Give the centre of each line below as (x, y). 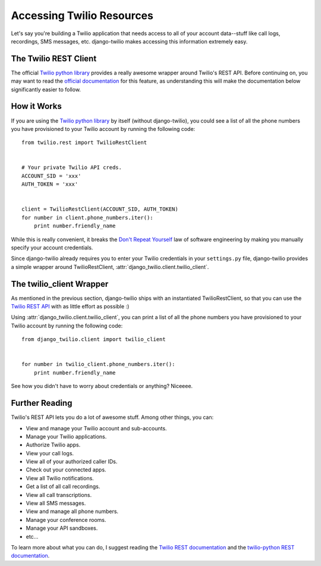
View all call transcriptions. (59, 495)
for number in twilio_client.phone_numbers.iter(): (98, 364)
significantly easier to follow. (46, 89)
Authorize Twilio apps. (53, 445)
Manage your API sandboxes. (62, 528)
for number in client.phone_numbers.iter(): (88, 218)
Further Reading (42, 403)
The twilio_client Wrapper (60, 284)
